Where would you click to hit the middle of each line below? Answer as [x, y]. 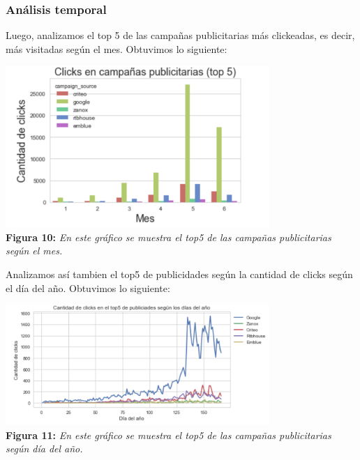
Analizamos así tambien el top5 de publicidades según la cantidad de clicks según [179, 274]
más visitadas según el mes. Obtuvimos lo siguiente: [117, 48]
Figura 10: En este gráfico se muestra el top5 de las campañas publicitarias [168, 237]
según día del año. [44, 449]
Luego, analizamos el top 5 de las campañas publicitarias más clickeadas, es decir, [180, 35]
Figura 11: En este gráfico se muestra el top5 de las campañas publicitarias [168, 435]
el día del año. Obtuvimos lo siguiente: [88, 287]
